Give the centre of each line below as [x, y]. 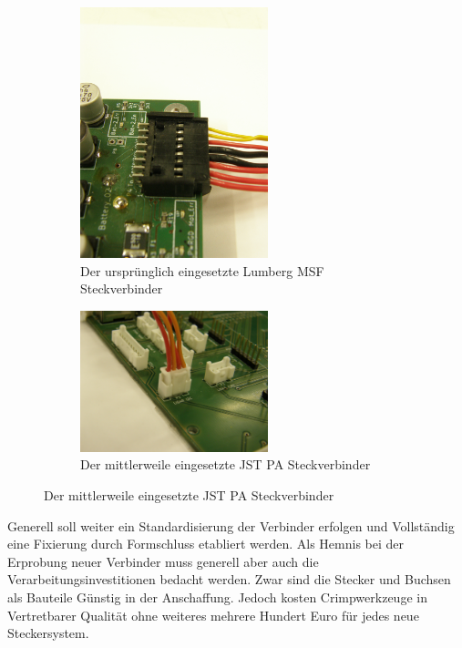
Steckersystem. [48, 633]
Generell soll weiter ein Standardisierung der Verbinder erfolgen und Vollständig [231, 525]
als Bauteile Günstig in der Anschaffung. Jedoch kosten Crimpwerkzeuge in [217, 597]
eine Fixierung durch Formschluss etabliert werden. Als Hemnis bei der [206, 544]
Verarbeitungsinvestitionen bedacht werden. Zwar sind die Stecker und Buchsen [229, 579]
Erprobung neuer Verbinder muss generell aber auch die [163, 561]
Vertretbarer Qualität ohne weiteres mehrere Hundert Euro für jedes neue [213, 615]
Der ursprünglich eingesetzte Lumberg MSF [202, 270]
